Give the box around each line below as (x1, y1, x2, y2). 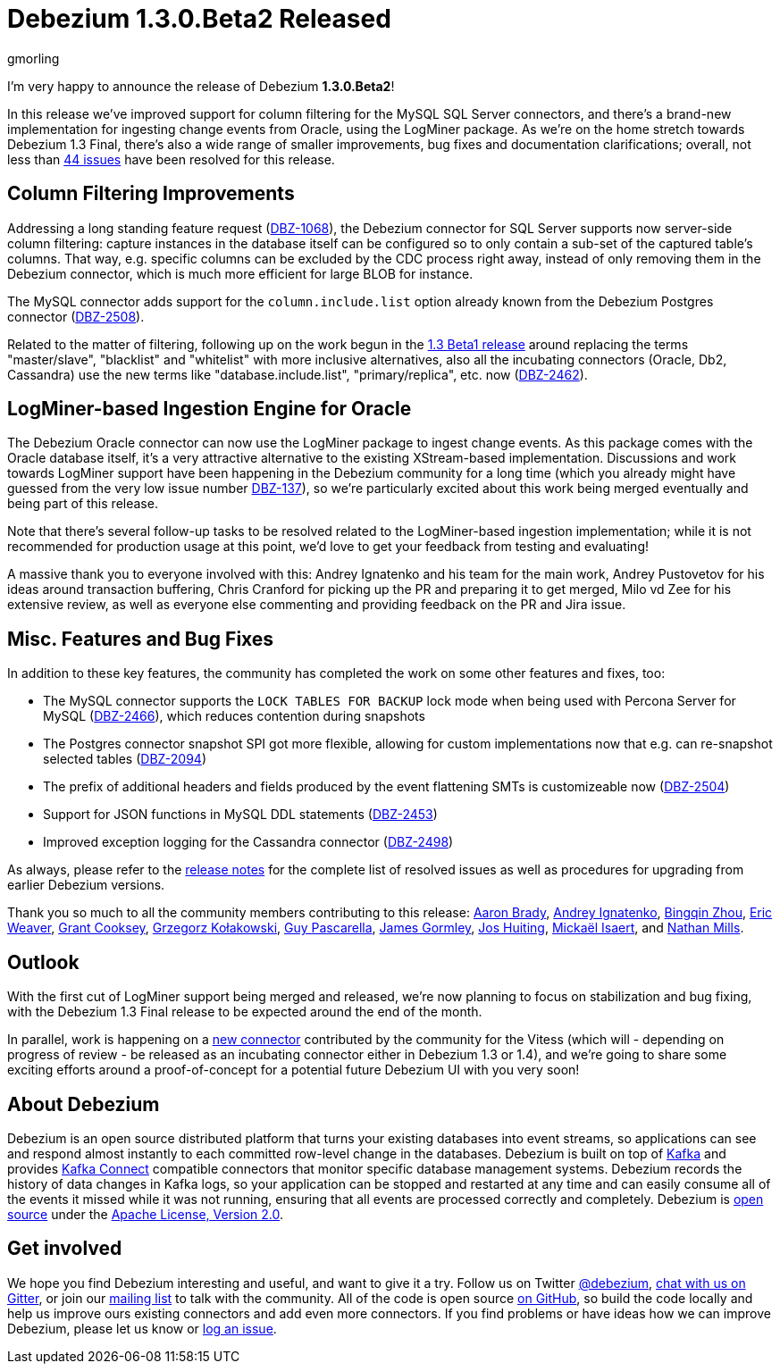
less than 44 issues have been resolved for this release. (7, 151, 335, 167)
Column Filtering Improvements (7, 182, 295, 205)
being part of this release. (7, 496, 158, 512)
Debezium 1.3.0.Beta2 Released (7, 4, 391, 34)
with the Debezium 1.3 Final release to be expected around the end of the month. (7, 1004, 482, 1020)
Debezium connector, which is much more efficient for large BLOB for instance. (7, 265, 474, 281)
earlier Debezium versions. (7, 877, 165, 893)
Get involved (7, 1237, 122, 1260)
